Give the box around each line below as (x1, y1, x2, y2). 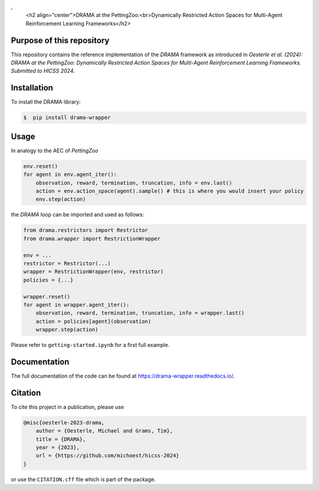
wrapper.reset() (23, 293, 71, 300)
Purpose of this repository (11, 35, 110, 46)
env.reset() (23, 163, 58, 170)
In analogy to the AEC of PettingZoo (11, 147, 99, 154)
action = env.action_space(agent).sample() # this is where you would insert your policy (35, 188, 304, 194)
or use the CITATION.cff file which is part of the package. (11, 476, 156, 483)
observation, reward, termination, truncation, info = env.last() (35, 179, 233, 186)
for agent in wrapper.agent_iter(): (23, 301, 130, 308)
